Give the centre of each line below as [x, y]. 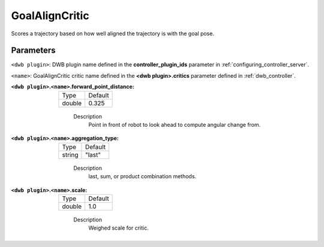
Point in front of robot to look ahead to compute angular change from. [175, 125]
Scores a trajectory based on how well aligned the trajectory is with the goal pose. [112, 33]
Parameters [33, 51]
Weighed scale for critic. [119, 228]
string [70, 154]
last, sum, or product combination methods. [142, 176]
